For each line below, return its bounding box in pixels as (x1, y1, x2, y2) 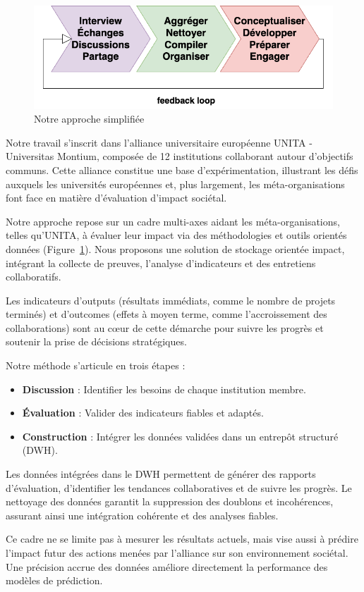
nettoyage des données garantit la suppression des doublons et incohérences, (6, 494, 334, 509)
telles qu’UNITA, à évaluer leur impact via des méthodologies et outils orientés (6, 228, 347, 242)
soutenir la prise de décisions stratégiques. (6, 334, 187, 349)
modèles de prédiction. (6, 573, 103, 588)
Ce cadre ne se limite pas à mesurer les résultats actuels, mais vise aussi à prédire (6, 531, 358, 546)
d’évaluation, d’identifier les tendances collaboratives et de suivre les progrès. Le (6, 480, 352, 495)
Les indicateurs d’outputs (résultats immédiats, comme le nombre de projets (6, 292, 336, 307)
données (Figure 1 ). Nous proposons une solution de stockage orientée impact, (6, 241, 345, 256)
